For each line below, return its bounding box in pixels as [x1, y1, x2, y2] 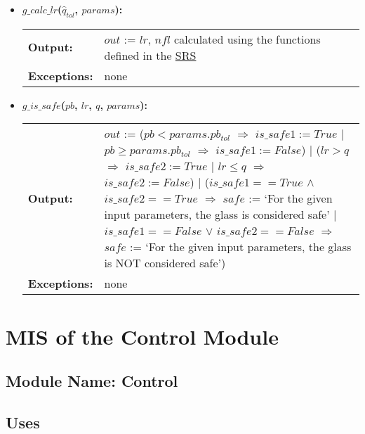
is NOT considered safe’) [104, 255, 226, 272]
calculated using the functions [174, 30, 321, 47]
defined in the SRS [104, 46, 197, 63]
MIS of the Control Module [6, 321, 279, 350]
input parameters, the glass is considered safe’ [104, 206, 330, 223]
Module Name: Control [6, 370, 178, 392]
